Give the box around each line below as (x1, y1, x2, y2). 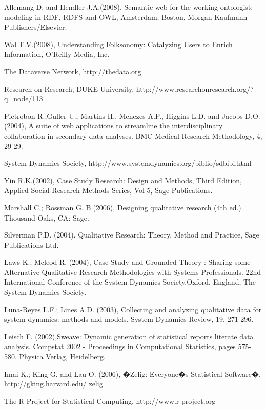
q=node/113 (4, 93, 43, 104)
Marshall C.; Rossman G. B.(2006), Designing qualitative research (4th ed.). (4, 202, 243, 212)
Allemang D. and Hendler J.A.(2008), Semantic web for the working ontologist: (4, 2, 253, 12)
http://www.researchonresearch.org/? (136, 83, 254, 94)
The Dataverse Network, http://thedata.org (4, 66, 141, 76)
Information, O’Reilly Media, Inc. (4, 49, 110, 59)
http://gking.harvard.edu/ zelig (4, 378, 103, 389)
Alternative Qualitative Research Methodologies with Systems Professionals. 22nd (4, 266, 261, 277)
